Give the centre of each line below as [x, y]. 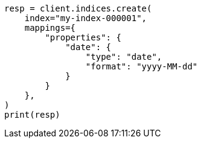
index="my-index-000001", [86, 18]
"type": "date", [124, 57]
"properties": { [83, 37]
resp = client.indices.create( [78, 8]
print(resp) [32, 115]
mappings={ [50, 28]
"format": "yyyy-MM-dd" [142, 66]
